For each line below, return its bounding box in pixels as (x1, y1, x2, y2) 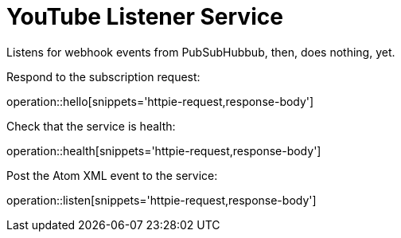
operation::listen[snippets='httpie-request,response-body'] (6, 193, 317, 207)
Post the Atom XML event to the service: (6, 168, 218, 182)
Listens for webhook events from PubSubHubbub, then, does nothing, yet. (6, 45, 395, 59)
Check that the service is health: (6, 119, 176, 133)
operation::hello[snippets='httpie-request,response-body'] (6, 94, 314, 108)
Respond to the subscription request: (6, 69, 200, 84)
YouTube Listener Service (6, 3, 283, 30)
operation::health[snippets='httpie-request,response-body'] (6, 143, 321, 158)
